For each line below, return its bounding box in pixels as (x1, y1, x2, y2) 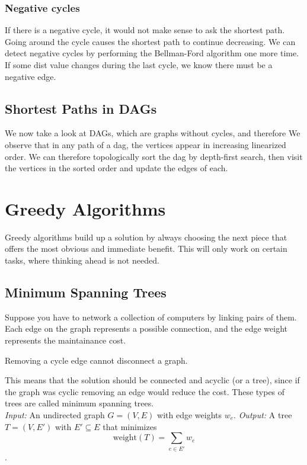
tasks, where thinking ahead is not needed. (5, 254, 159, 267)
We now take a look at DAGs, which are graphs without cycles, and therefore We (5, 127, 300, 139)
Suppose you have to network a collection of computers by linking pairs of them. (5, 310, 297, 323)
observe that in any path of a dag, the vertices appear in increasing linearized (5, 138, 286, 150)
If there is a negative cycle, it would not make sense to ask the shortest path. (5, 24, 285, 36)
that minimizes (103, 420, 157, 432)
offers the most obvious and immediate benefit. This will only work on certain (5, 242, 287, 255)
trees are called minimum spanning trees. (5, 397, 154, 409)
